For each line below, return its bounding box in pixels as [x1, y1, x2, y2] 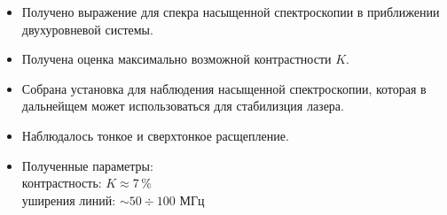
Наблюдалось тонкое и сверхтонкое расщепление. [21, 126, 289, 144]
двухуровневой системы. [21, 19, 153, 38]
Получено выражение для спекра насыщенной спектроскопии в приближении [21, 3, 440, 20]
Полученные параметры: [21, 156, 153, 174]
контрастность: [21, 173, 102, 192]
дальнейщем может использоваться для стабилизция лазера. [21, 96, 344, 115]
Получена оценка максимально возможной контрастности [21, 50, 332, 68]
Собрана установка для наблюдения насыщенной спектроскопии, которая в [21, 79, 427, 97]
